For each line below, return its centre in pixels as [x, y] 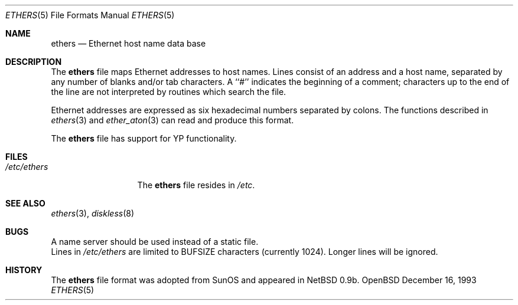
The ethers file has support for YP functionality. [144, 138]
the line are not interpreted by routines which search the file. [169, 92]
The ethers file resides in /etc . [196, 185]
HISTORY [24, 270]
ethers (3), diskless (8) [93, 213]
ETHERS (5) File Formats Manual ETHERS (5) [90, 15]
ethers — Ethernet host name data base [128, 43]
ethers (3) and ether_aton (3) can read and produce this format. [172, 120]
